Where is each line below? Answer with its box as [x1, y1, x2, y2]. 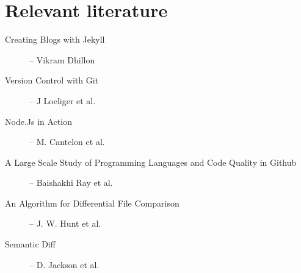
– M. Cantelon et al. [29, 135, 105, 148]
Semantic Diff [5, 238, 56, 250]
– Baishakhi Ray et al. [29, 176, 113, 189]
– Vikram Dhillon [29, 53, 95, 66]
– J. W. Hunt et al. [29, 217, 101, 230]
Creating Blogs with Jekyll [5, 33, 105, 46]
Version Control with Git [5, 74, 99, 87]
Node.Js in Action [5, 115, 72, 127]
